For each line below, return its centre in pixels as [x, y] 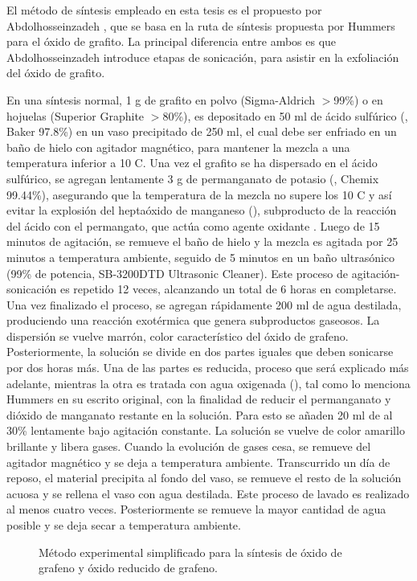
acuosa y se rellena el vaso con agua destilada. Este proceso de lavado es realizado [208, 493]
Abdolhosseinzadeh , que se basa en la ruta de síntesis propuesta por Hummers [201, 25]
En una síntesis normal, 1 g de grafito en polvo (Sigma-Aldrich [161, 99]
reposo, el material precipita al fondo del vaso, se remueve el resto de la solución [204, 478]
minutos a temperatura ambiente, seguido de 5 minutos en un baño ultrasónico [201, 257]
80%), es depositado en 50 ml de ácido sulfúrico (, [285, 115]
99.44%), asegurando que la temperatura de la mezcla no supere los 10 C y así [199, 194]
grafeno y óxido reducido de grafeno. [128, 568]
